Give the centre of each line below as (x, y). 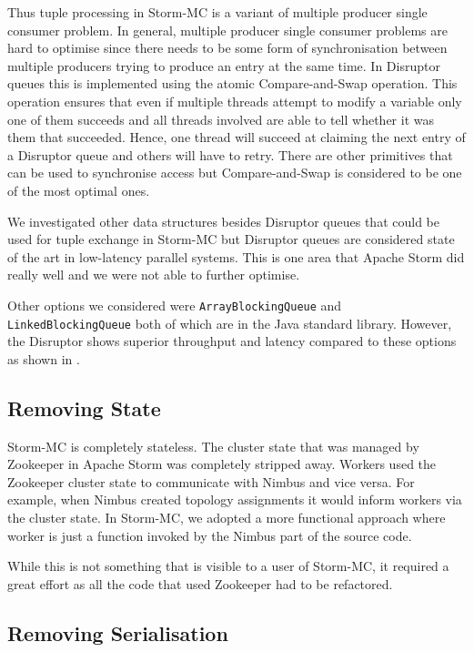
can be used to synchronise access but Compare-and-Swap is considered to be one (235, 173)
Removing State (84, 407)
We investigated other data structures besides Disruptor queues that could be (223, 221)
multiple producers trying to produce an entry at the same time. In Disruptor (224, 65)
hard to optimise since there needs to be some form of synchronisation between (227, 48)
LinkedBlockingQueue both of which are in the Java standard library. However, (230, 323)
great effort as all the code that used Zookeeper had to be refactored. (200, 583)
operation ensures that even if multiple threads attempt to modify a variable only (235, 101)
